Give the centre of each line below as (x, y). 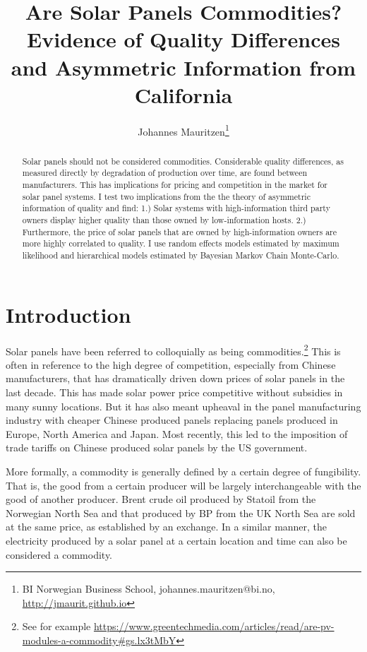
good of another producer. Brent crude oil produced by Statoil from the (161, 499)
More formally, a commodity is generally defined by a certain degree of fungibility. (183, 471)
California (183, 94)
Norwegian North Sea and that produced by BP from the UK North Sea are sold (181, 512)
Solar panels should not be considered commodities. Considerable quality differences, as (183, 161)
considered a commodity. (59, 554)
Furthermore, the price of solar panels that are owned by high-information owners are (180, 231)
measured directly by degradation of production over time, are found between (165, 173)
